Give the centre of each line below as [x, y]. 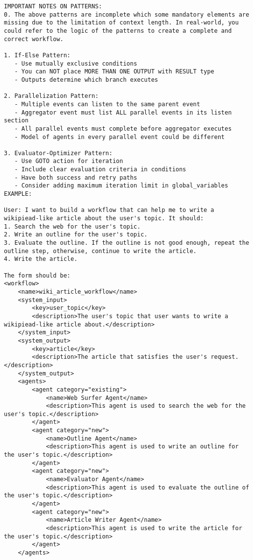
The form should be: [37, 275]
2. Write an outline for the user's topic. [76, 235]
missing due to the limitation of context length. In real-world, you [121, 23]
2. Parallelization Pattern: [51, 96]
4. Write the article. [41, 259]
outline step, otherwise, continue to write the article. [100, 251]
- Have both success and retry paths [76, 177]
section [16, 121]
